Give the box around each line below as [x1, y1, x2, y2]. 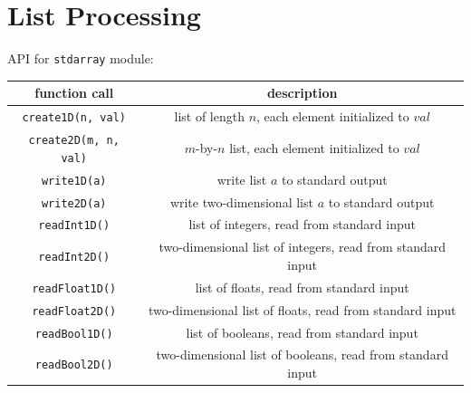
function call [34, 83, 114, 102]
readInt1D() [38, 219, 111, 233]
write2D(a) [41, 196, 107, 210]
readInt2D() [38, 251, 111, 264]
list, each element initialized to [229, 138, 399, 157]
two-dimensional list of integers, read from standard [159, 237, 447, 256]
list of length [174, 107, 245, 126]
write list [216, 169, 267, 188]
